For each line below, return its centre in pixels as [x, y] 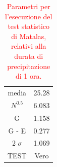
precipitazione [29, 66]
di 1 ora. [29, 76]
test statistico [29, 26]
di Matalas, [29, 36]
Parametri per [28, 6]
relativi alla [28, 46]
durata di [29, 56]
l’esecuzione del [29, 16]
